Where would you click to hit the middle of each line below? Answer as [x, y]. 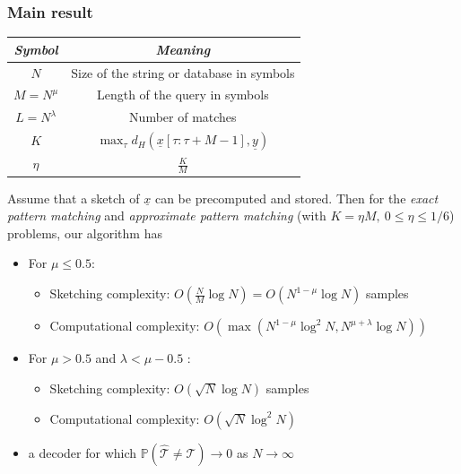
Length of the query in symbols [183, 95]
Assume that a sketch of [74, 198]
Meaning [183, 49]
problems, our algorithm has [85, 233]
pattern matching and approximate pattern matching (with [167, 215]
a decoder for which [83, 452]
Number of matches [183, 117]
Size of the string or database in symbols [183, 72]
